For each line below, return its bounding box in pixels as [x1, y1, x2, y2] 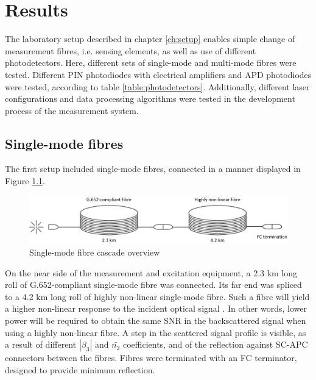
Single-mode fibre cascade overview [29, 245, 160, 258]
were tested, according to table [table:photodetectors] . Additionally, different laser [5, 80, 310, 93]
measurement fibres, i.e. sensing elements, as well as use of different [5, 44, 256, 57]
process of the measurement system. [5, 104, 139, 117]
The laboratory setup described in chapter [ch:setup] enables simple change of [5, 32, 295, 45]
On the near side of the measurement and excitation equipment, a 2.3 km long [5, 266, 298, 279]
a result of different [5, 338, 77, 351]
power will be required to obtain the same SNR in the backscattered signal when [5, 314, 306, 326]
